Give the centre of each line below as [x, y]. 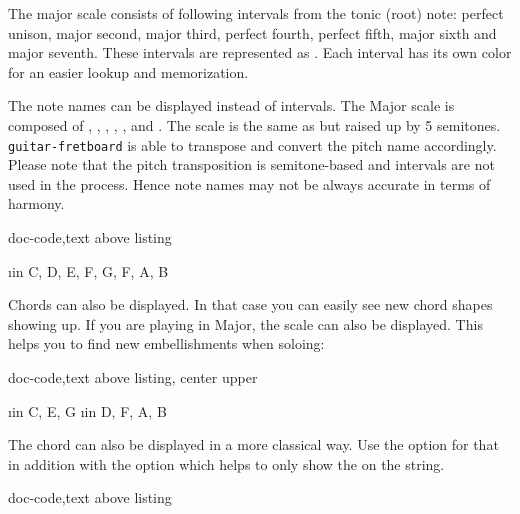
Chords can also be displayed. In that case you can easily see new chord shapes [250, 304]
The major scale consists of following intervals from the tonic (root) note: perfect [256, 13]
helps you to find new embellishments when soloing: [166, 343]
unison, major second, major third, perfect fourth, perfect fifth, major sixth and [252, 32]
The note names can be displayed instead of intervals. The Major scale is [231, 105]
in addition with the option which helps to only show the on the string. [226, 463]
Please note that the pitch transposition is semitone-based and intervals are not [251, 164]
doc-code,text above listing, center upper [133, 376]
